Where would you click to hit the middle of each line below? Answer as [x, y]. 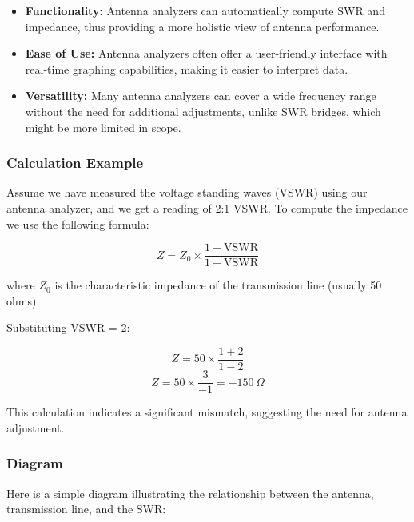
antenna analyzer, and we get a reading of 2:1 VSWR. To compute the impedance [207, 207]
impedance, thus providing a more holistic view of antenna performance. [202, 26]
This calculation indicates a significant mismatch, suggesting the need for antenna [207, 412]
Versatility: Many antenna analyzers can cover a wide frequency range [201, 96]
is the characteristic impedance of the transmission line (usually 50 [218, 285]
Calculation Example [75, 163]
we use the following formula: [78, 223]
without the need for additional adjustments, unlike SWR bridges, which [203, 111]
